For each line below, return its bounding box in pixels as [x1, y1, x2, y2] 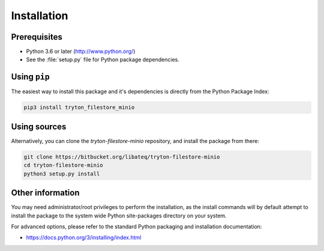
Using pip [11, 72, 50, 82]
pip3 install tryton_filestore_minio [23, 104, 135, 111]
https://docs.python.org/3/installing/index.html [26, 234, 142, 241]
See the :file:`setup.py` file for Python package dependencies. [26, 56, 179, 63]
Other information [11, 188, 80, 198]
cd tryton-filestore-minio [23, 162, 103, 169]
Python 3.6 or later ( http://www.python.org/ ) [26, 48, 136, 55]
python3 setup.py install [23, 170, 100, 177]
